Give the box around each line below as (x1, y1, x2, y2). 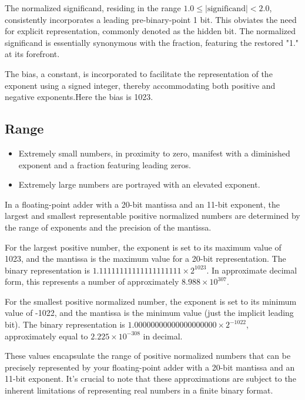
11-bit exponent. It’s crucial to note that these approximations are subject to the (5, 372, 296, 385)
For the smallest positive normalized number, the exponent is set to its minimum (5, 295, 297, 307)
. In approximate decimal (206, 264, 297, 276)
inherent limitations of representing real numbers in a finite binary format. (5, 384, 273, 396)
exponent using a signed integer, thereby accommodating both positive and (5, 79, 276, 91)
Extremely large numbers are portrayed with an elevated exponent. (18, 178, 260, 191)
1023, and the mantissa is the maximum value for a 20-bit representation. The (5, 252, 286, 265)
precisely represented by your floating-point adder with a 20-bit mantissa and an (5, 361, 295, 373)
